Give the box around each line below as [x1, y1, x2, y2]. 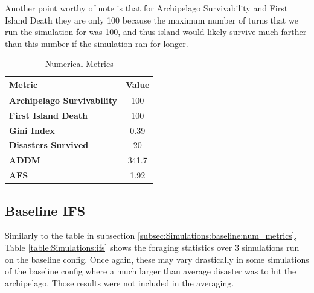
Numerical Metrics [45, 57, 114, 70]
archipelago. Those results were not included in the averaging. [5, 276, 234, 289]
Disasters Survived [9, 139, 89, 151]
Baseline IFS [5, 201, 86, 219]
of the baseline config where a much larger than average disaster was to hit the [5, 265, 296, 277]
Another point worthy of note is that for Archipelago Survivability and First [5, 2, 288, 14]
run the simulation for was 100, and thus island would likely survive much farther [5, 25, 307, 38]
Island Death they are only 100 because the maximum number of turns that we [5, 13, 298, 26]
